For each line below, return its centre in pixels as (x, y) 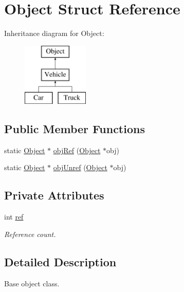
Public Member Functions (75, 129)
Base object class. (32, 283)
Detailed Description (60, 261)
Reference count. (30, 234)
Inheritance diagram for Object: (54, 33)
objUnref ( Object (80, 167)
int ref (14, 217)
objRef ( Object (77, 150)
